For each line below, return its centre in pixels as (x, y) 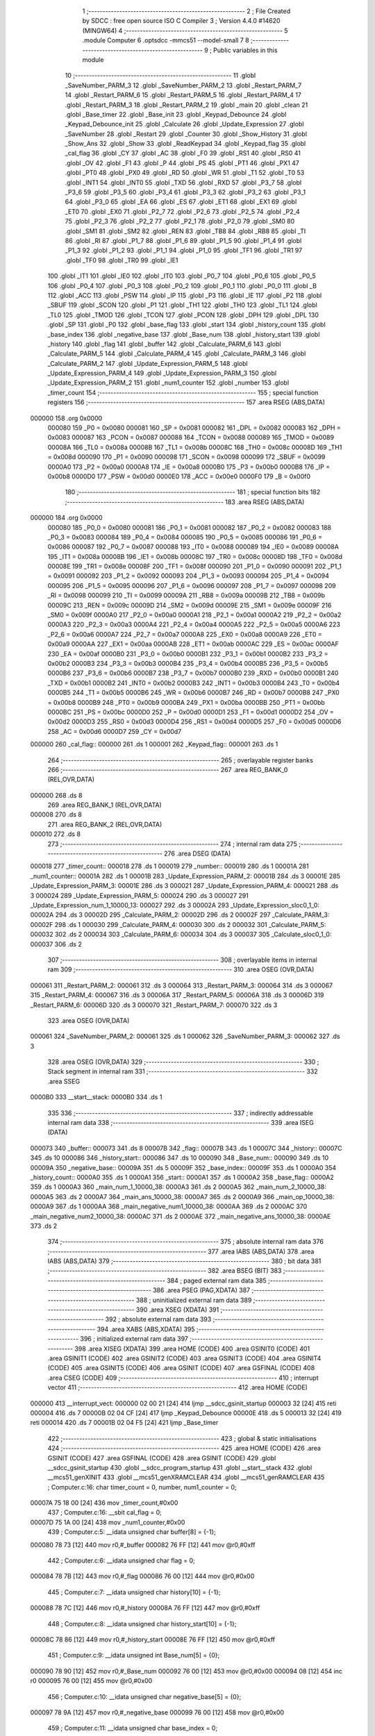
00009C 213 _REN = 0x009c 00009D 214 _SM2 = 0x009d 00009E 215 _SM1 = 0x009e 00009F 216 (190, 605)
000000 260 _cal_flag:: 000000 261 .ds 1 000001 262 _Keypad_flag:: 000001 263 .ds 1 (154, 744)
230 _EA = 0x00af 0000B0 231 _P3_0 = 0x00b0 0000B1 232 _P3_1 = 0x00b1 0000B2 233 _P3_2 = (188, 653)
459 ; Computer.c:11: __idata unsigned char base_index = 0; (133, 1728)
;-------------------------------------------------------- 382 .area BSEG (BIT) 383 (165, 1271)
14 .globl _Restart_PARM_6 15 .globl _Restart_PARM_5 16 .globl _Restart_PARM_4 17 (183, 95)
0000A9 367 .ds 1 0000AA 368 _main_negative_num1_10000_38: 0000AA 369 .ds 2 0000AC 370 (169, 1207)
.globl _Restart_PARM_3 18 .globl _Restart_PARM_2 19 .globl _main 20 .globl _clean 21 (186, 105)
